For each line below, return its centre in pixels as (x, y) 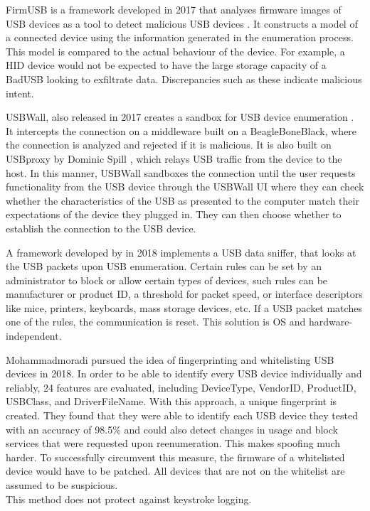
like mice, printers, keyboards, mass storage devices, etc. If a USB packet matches (184, 307)
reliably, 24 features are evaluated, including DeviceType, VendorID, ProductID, (181, 387)
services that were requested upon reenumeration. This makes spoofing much (173, 443)
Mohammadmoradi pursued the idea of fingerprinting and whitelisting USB (170, 359)
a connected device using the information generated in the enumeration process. (180, 37)
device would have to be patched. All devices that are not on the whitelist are (175, 471)
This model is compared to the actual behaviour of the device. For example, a (175, 51)
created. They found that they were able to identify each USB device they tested (182, 415)
